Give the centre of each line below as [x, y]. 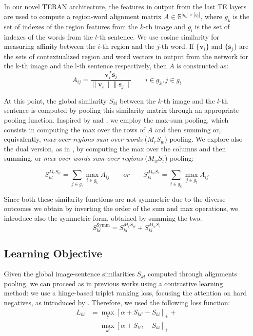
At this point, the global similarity [55, 100]
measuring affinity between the [50, 46]
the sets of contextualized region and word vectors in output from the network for [126, 56]
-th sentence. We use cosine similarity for [158, 36]
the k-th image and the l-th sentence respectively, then [86, 66]
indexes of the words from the [49, 36]
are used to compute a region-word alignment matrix [83, 16]
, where [211, 16]
